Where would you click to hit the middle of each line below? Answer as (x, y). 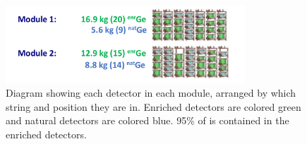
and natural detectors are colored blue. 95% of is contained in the (148, 120)
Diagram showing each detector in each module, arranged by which (151, 93)
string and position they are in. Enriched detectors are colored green (153, 106)
